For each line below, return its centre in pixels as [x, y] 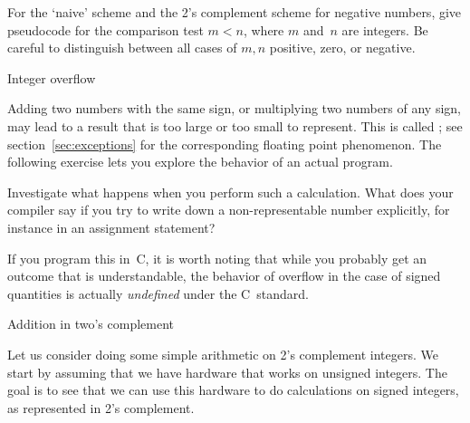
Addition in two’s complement [91, 324]
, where [264, 29]
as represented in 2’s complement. [101, 407]
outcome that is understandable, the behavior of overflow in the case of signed [224, 276]
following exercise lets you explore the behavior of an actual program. [200, 162]
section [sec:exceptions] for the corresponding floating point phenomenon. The [225, 144]
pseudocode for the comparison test [106, 29]
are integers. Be [385, 29]
